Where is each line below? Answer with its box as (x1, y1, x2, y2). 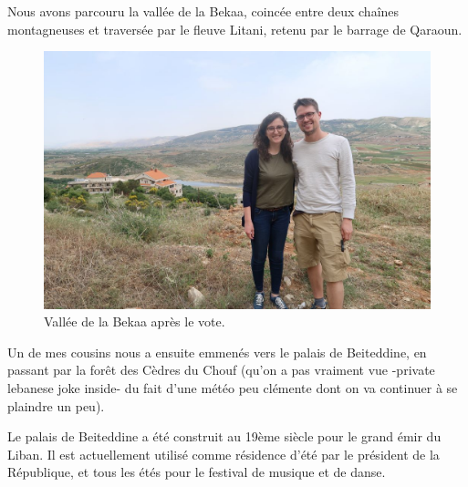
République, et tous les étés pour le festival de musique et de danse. (7, 462, 386, 482)
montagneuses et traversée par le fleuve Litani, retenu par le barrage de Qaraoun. (7, 19, 463, 38)
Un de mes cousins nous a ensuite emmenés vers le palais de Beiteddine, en (7, 342, 427, 361)
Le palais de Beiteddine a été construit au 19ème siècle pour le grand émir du (7, 427, 442, 446)
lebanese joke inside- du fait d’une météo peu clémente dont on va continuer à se (7, 378, 458, 397)
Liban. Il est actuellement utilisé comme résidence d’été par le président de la (7, 444, 440, 463)
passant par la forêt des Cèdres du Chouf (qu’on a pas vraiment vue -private (7, 360, 435, 379)
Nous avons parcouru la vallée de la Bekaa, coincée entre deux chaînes (7, 2, 400, 20)
